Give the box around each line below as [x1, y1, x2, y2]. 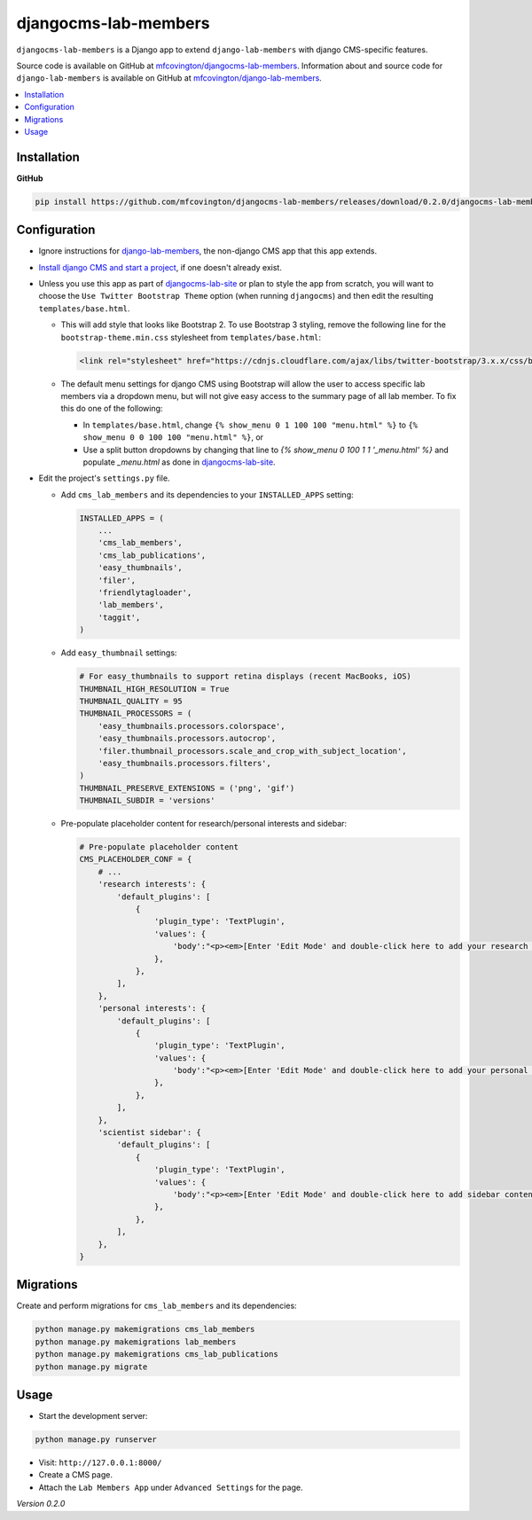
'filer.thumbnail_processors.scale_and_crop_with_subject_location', [98, 746, 407, 756]
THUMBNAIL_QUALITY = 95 [79, 696, 184, 706]
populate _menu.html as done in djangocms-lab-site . [82, 457, 276, 467]
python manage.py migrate [35, 1361, 148, 1372]
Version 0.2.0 [16, 1499, 66, 1509]
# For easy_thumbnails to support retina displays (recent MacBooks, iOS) [79, 671, 412, 682]
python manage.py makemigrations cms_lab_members [35, 1324, 255, 1335]
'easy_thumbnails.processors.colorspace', [98, 721, 286, 731]
